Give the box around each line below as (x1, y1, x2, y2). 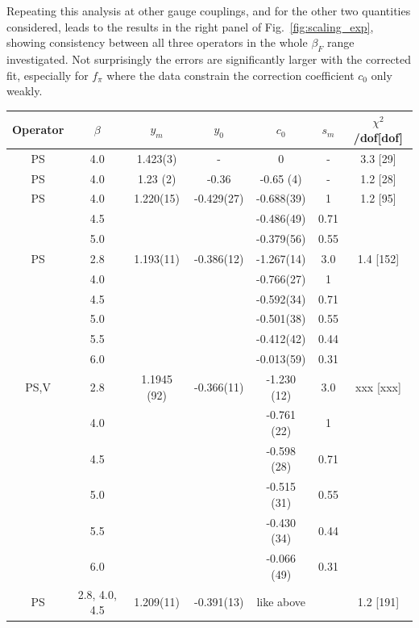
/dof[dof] (353, 128, 404, 145)
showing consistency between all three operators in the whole (6, 34, 308, 51)
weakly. (6, 82, 43, 99)
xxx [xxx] (355, 378, 401, 395)
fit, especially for (6, 66, 89, 83)
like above (256, 593, 306, 610)
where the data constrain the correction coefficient (106, 66, 355, 83)
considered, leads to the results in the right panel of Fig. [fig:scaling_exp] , (6, 18, 374, 35)
